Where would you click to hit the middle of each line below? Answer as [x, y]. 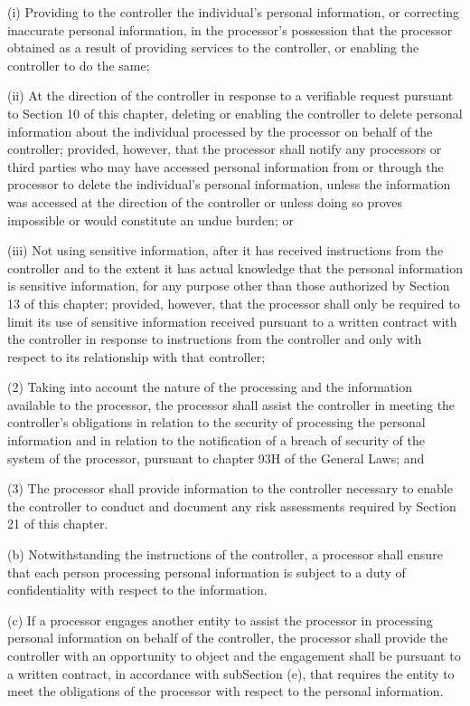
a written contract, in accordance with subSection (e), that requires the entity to [231, 673]
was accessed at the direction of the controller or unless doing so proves [205, 201]
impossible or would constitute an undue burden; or [150, 219]
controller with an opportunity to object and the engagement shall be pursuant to [234, 655]
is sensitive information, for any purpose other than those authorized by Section [229, 286]
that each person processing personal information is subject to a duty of [207, 572]
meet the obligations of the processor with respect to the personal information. [226, 691]
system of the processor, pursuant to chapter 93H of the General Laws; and [216, 458]
